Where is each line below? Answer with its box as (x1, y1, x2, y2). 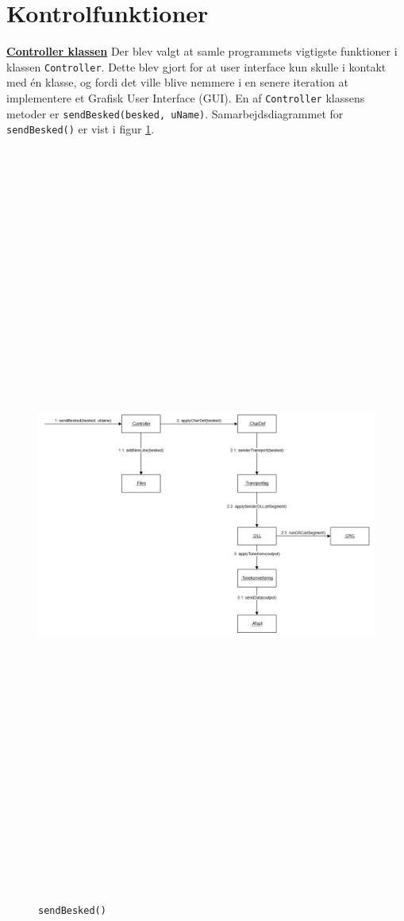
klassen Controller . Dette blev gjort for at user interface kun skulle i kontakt (6, 58, 387, 75)
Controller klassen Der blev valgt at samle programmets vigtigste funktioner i (6, 43, 398, 60)
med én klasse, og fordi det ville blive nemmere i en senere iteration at (6, 74, 348, 91)
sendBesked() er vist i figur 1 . (6, 121, 155, 137)
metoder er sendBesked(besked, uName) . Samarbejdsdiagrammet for (6, 105, 344, 121)
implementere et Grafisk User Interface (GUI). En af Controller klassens (6, 89, 365, 106)
